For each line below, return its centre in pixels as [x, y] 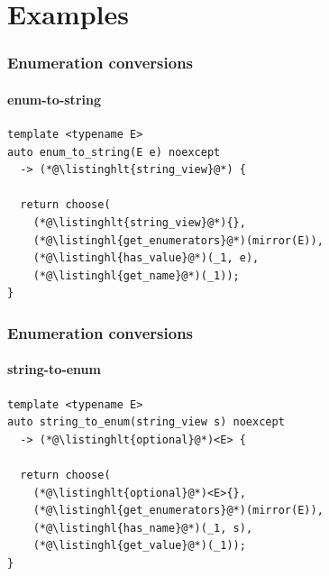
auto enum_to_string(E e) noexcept [114, 152]
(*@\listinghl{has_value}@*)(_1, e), [146, 258]
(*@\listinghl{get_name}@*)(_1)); [136, 275]
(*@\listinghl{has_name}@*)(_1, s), [143, 528]
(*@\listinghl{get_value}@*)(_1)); [139, 546]
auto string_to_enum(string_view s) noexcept [146, 422]
